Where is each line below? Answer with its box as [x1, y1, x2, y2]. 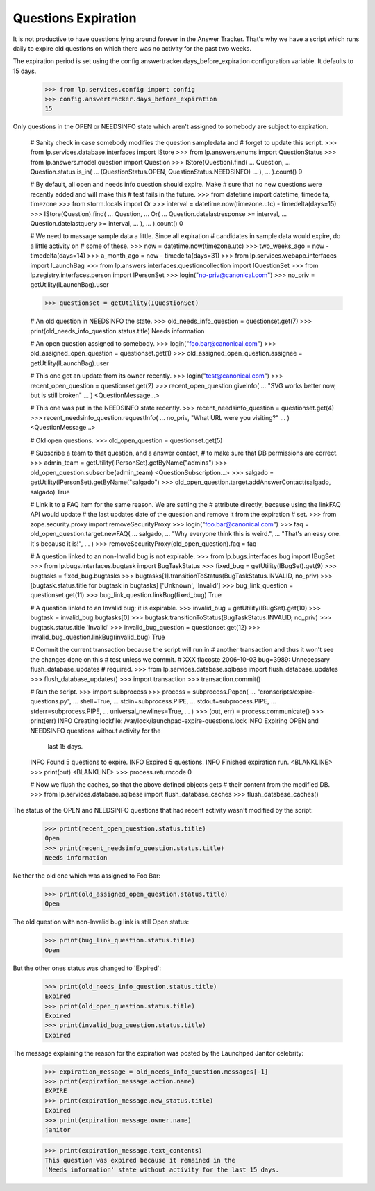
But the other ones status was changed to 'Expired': [12, 964, 162, 972]
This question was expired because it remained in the [44, 1156, 235, 1164]
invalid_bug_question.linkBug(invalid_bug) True [30, 633, 165, 642]
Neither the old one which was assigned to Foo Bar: [12, 872, 161, 880]
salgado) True [30, 488, 70, 496]
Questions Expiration [12, 10, 137, 26]
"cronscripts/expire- [257, 688, 315, 696]
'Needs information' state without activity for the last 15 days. [44, 1166, 280, 1174]
